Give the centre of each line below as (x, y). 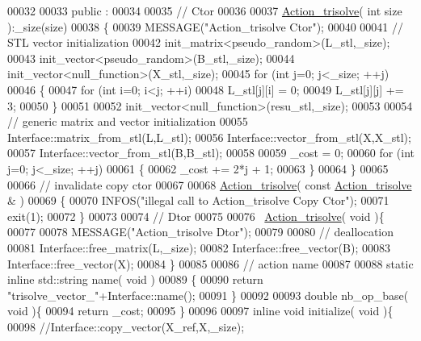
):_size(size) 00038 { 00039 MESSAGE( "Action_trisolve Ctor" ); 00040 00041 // (205, 26)
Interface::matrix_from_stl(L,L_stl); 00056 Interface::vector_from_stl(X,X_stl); (209, 137)
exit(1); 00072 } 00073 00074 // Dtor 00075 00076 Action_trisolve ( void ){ (196, 216)
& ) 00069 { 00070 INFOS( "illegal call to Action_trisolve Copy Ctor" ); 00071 (198, 200)
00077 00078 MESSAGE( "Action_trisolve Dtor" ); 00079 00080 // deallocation (201, 232)
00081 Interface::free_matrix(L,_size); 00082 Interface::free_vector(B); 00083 (199, 247)
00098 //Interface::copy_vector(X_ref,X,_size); (126, 326)
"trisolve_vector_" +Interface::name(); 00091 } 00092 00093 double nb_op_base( (208, 295)
